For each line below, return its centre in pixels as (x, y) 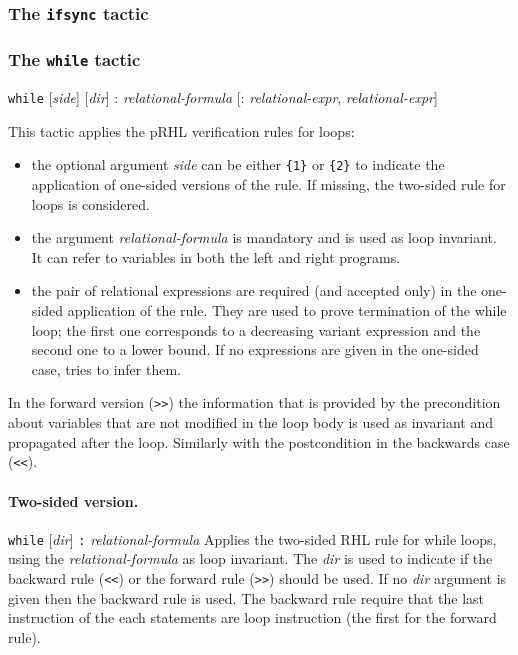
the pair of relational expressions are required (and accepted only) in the (254, 290)
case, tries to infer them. (106, 368)
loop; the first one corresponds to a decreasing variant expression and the (256, 329)
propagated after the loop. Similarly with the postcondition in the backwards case (259, 441)
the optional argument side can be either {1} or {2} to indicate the (238, 164)
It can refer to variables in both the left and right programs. (216, 256)
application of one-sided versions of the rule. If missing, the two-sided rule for (268, 184)
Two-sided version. (73, 500)
